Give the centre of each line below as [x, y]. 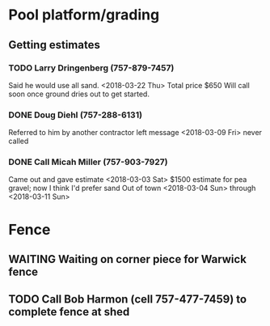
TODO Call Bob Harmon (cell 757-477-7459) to [128, 300]
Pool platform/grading [84, 15]
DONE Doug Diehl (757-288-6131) [76, 115]
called [19, 141]
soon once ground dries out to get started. [79, 94]
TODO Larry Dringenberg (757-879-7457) [91, 68]
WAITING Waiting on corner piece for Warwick [127, 259]
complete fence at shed [69, 312]
